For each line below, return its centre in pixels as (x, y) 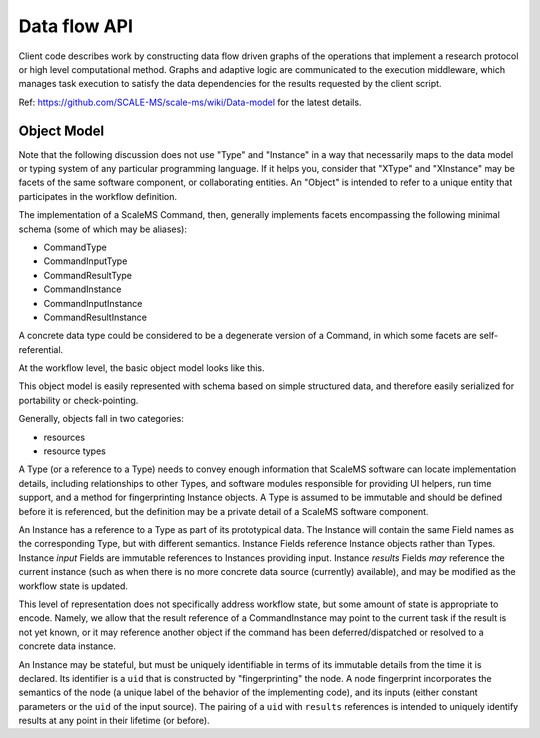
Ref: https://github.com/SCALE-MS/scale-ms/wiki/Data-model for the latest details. (190, 102)
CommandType (75, 247)
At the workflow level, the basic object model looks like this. (141, 368)
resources (64, 437)
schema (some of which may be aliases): (102, 229)
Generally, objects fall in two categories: (101, 419)
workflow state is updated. (73, 586)
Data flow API (76, 26)
